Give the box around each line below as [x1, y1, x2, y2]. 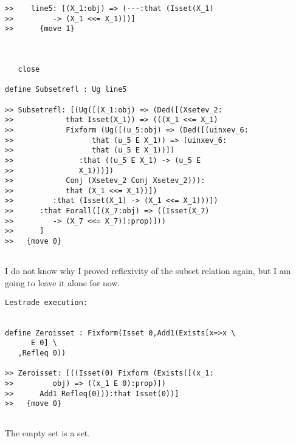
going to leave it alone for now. [5, 276, 120, 289]
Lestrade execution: [5, 298, 88, 307]
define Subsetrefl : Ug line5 [5, 85, 127, 94]
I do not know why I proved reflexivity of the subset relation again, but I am [5, 264, 291, 277]
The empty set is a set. [5, 427, 91, 439]
